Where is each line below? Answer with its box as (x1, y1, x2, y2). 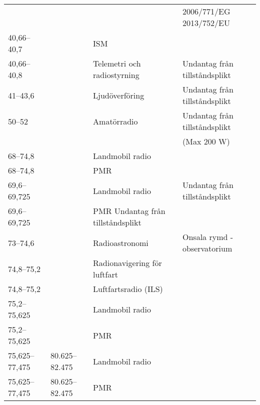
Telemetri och (93, 57, 141, 69)
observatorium (182, 242, 232, 254)
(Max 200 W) (182, 135, 230, 147)
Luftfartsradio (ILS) (93, 283, 163, 294)
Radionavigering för (93, 257, 162, 268)
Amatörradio (93, 115, 138, 127)
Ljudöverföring (93, 89, 144, 101)
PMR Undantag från (93, 205, 165, 216)
